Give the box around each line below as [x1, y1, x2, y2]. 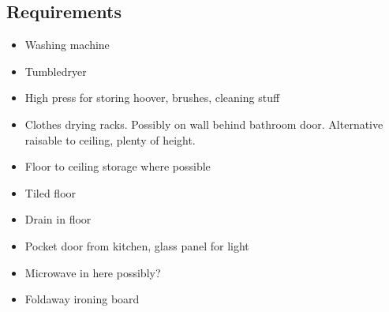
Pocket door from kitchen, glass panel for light [24, 237, 249, 254]
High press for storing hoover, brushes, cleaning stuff [24, 89, 280, 106]
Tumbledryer [24, 62, 87, 79]
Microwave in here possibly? [24, 264, 161, 280]
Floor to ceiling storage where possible [24, 158, 211, 175]
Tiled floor [24, 184, 77, 201]
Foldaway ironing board [24, 291, 140, 307]
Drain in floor [24, 211, 92, 227]
